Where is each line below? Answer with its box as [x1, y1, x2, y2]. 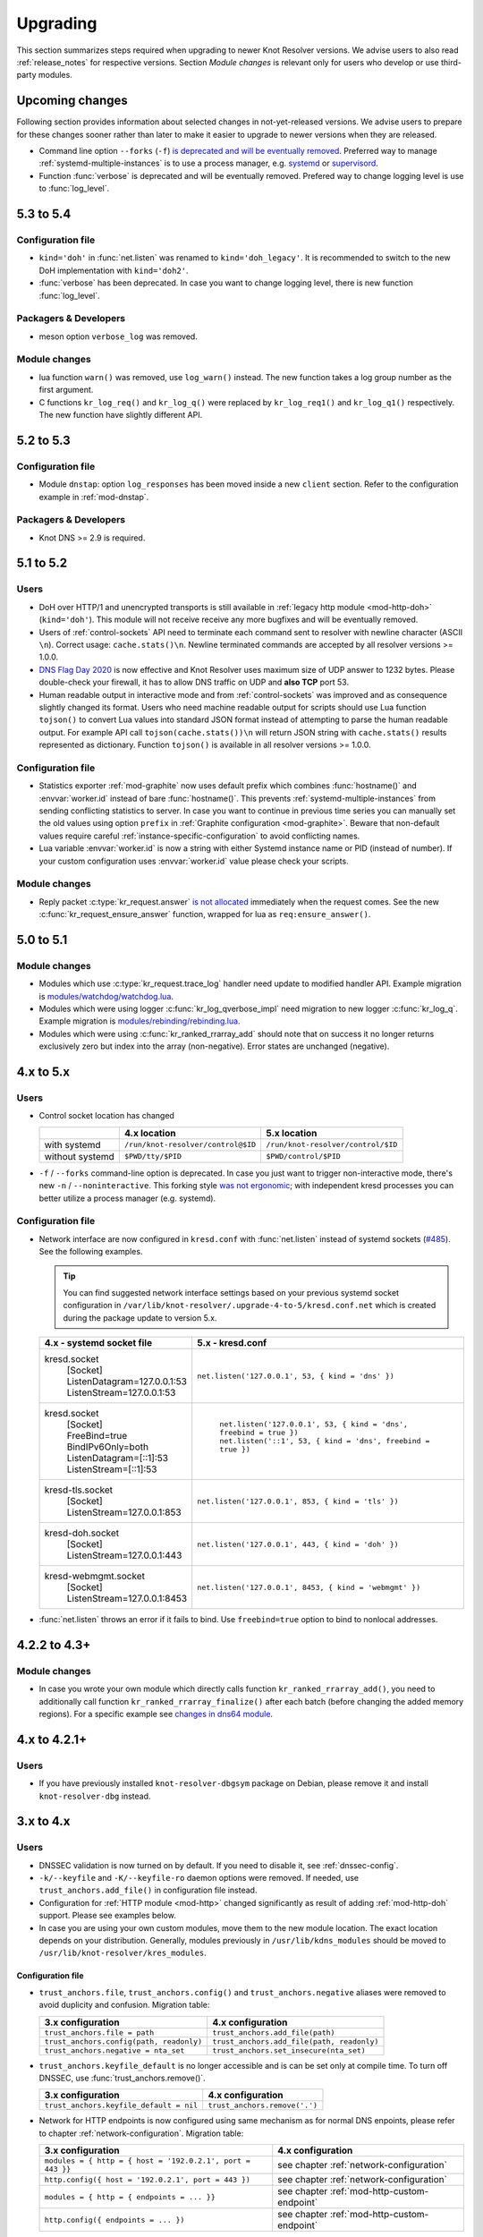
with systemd [44, 1138, 101, 1151]
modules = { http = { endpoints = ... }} [44, 2192, 216, 2201]
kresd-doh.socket [44, 1527, 120, 1539]
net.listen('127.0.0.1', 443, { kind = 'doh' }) [197, 1539, 399, 1549]
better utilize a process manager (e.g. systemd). [38, 1193, 216, 1204]
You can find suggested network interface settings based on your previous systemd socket [63, 1287, 400, 1297]
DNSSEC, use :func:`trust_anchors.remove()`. [38, 2072, 206, 2083]
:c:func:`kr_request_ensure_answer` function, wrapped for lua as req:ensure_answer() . [38, 909, 371, 920]
